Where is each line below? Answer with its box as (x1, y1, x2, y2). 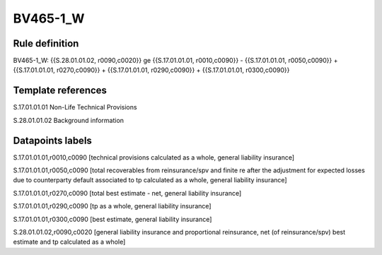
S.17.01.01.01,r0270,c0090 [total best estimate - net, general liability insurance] (13, 189, 242, 197)
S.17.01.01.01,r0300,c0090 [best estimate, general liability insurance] (13, 215, 212, 223)
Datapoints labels (13, 134, 92, 146)
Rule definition (13, 37, 79, 49)
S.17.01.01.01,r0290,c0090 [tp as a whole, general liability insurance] (13, 202, 212, 210)
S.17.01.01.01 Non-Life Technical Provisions (13, 103, 137, 112)
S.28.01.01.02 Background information (13, 116, 124, 124)
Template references (13, 85, 108, 97)
